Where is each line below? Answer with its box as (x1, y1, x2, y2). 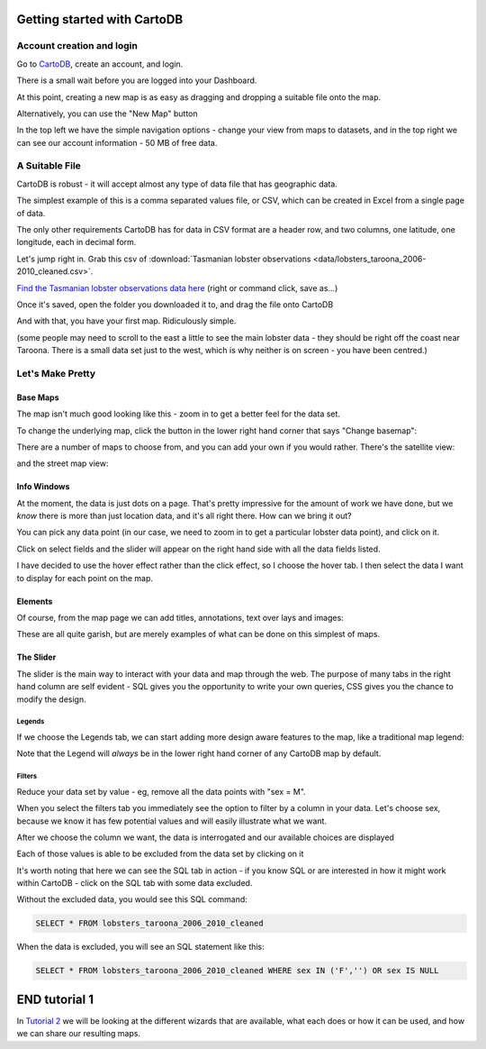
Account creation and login (16, 40, 139, 52)
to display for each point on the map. (16, 572, 153, 583)
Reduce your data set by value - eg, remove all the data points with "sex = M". (16, 786, 306, 797)
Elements (16, 596, 53, 607)
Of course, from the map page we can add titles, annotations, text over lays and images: (16, 613, 344, 624)
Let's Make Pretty (16, 367, 96, 379)
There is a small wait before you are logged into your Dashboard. (16, 75, 257, 86)
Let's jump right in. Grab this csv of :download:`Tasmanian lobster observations (16, 253, 311, 264)
